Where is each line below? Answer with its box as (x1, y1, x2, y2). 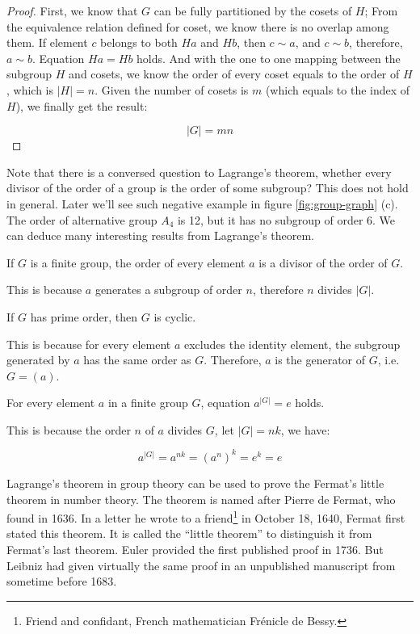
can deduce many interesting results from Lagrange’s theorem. (6, 227, 315, 244)
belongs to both (100, 34, 178, 51)
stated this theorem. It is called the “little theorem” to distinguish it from (6, 525, 372, 542)
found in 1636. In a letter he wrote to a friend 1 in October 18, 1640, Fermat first (6, 507, 405, 526)
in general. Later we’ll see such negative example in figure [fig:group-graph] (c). (6, 195, 398, 212)
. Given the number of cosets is (94, 81, 249, 98)
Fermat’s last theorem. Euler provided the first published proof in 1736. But (6, 541, 384, 557)
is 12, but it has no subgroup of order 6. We (177, 211, 396, 228)
